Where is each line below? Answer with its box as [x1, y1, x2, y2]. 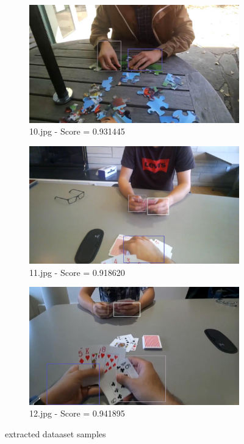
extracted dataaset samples [5, 428, 106, 440]
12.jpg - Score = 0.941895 [29, 407, 125, 420]
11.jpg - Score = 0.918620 [29, 266, 125, 278]
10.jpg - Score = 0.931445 [29, 125, 125, 138]
